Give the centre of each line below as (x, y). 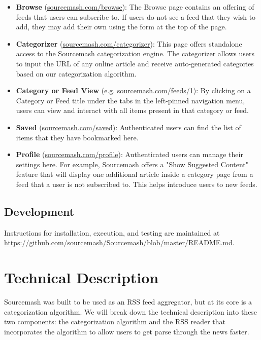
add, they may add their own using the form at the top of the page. (121, 27)
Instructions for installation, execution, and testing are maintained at (112, 232)
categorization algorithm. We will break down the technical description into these (131, 311)
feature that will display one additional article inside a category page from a (135, 174)
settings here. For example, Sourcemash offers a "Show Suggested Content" (132, 164)
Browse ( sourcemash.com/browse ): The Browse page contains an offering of (135, 7)
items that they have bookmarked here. (77, 137)
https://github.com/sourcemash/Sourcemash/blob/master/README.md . (119, 242)
